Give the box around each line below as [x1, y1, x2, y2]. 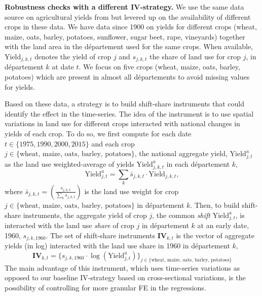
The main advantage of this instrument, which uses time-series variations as [5, 262, 240, 273]
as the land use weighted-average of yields [5, 158, 134, 169]
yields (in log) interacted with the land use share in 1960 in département [5, 240, 230, 251]
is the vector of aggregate [176, 230, 254, 240]
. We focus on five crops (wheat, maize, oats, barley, [79, 61, 240, 72]
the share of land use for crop [149, 51, 241, 61]
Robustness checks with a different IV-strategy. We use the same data [5, 2, 244, 12]
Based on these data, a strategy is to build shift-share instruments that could [5, 98, 245, 109]
